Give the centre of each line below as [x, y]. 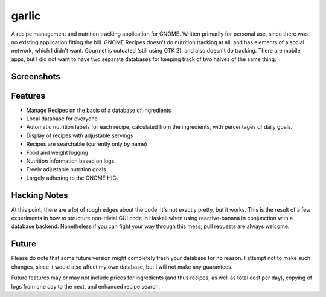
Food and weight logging [57, 152]
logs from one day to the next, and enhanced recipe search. [85, 286]
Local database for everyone [62, 119]
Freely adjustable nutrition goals [66, 169]
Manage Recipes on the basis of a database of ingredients [99, 110]
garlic [26, 16]
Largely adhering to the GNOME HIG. [72, 178]
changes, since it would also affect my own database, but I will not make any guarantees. [122, 267]
